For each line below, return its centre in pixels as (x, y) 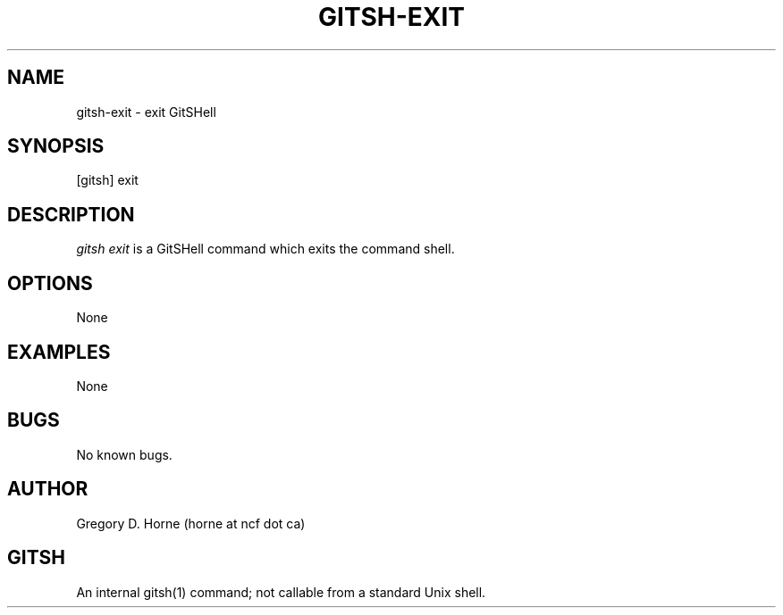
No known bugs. (124, 454)
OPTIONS (50, 283)
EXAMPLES (59, 352)
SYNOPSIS (56, 146)
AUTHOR (48, 489)
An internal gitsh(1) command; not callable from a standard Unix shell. (281, 592)
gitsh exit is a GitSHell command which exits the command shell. (265, 249)
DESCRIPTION (71, 214)
